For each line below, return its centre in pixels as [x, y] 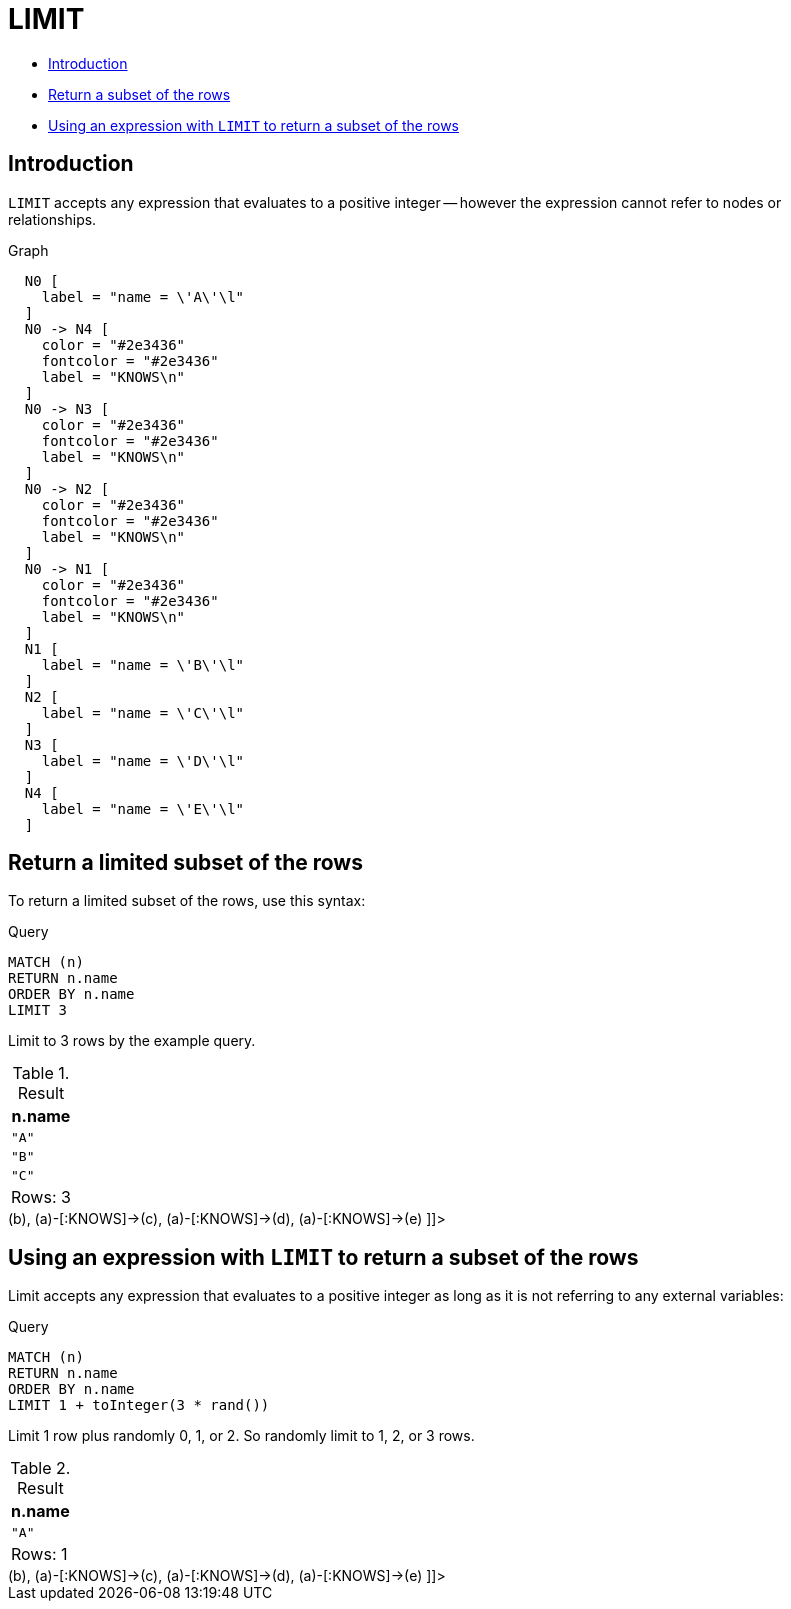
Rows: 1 [39, 1554]
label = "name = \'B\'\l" [143, 664]
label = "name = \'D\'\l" [143, 760]
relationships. [52, 219]
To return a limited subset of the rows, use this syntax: [187, 901]
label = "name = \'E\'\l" [143, 808]
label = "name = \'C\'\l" [143, 712]
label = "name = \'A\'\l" [143, 296]
